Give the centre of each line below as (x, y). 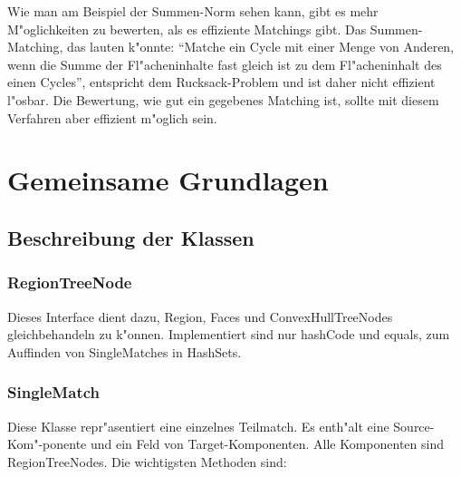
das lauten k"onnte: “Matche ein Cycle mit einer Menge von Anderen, (261, 47)
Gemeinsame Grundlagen (168, 180)
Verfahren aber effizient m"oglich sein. (112, 117)
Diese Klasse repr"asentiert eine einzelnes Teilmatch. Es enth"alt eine (198, 426)
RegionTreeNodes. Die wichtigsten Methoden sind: (147, 461)
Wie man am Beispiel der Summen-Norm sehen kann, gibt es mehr (193, 11)
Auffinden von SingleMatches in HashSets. (125, 351)
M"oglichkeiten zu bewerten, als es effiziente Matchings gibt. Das (187, 29)
